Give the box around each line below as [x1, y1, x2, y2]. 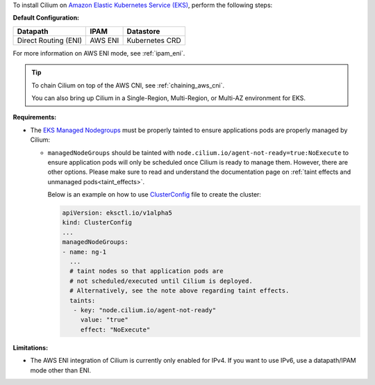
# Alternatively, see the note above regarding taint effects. [69, 287, 290, 295]
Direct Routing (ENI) [17, 35, 83, 45]
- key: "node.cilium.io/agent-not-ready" [73, 306, 217, 314]
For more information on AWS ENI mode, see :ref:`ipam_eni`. [12, 49, 185, 57]
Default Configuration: [12, 14, 80, 22]
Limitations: [12, 343, 49, 352]
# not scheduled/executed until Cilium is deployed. [69, 277, 253, 285]
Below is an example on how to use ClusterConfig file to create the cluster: [47, 190, 262, 199]
